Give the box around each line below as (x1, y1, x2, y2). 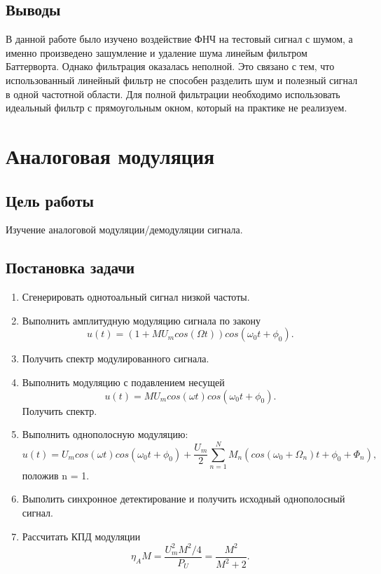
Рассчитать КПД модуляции (22, 528, 141, 543)
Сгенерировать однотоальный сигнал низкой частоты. (22, 289, 250, 304)
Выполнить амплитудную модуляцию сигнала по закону (22, 313, 261, 327)
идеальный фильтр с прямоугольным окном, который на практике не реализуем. (6, 100, 347, 115)
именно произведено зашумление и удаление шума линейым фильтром (6, 45, 307, 60)
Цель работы (6, 189, 94, 211)
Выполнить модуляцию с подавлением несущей (22, 374, 225, 389)
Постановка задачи (6, 257, 135, 278)
